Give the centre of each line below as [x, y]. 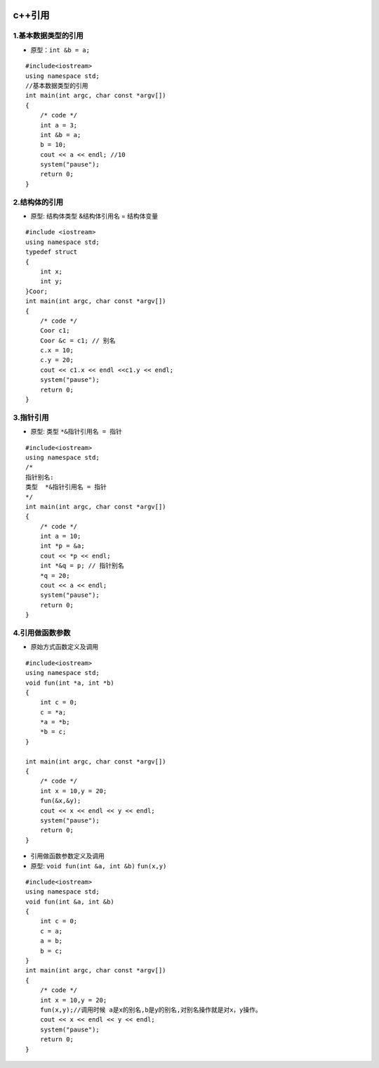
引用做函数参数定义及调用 [67, 856]
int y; [51, 282]
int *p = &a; [62, 546]
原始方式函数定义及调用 [64, 647]
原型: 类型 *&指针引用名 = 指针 [77, 432]
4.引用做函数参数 [42, 633]
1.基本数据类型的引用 [48, 36]
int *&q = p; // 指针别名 [82, 566]
